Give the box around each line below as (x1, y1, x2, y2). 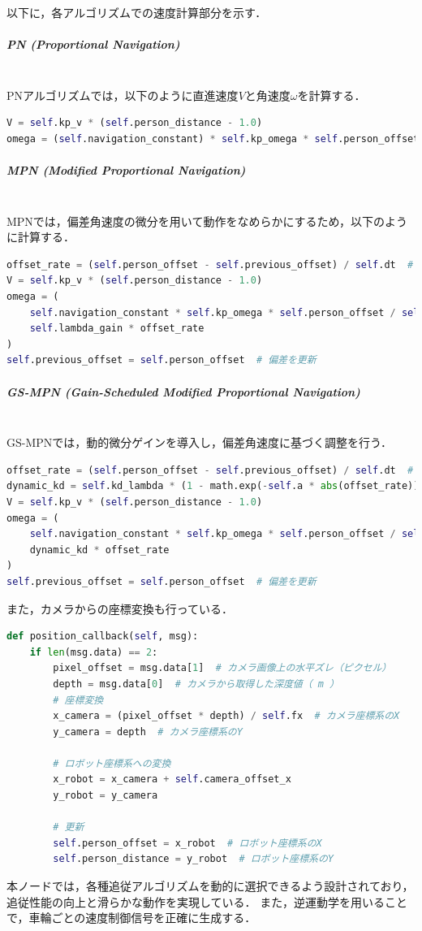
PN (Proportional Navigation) (6, 36, 180, 53)
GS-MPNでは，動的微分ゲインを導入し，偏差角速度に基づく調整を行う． (6, 434, 392, 451)
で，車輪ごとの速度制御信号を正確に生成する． (6, 909, 256, 926)
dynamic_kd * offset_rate (29, 543, 170, 556)
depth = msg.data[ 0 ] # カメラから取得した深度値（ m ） (53, 678, 339, 690)
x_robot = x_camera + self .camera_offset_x (53, 773, 291, 786)
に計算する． (6, 228, 75, 245)
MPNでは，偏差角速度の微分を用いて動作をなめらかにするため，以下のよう (6, 212, 407, 229)
